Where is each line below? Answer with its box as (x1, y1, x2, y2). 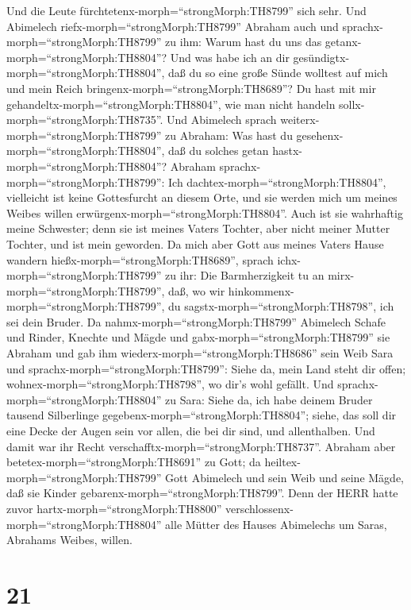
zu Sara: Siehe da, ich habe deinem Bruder (165, 391, 373, 407)
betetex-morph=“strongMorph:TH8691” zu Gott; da (6, 454, 261, 470)
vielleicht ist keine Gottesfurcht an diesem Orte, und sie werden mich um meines (6, 189, 398, 206)
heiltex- (264, 454, 301, 470)
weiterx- (280, 111, 320, 128)
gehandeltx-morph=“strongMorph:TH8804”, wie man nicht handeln (6, 95, 336, 112)
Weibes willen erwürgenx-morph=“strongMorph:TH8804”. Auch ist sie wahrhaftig (6, 204, 403, 221)
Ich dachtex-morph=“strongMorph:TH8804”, (168, 173, 386, 190)
